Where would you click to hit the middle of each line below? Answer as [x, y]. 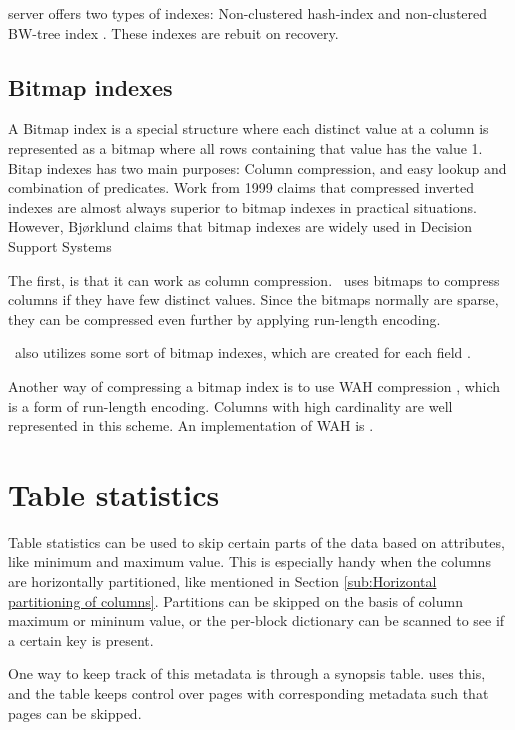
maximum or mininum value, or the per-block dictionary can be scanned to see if [256, 620]
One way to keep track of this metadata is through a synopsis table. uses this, [247, 673]
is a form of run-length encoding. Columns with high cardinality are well [230, 405]
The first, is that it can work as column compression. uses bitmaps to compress [254, 279]
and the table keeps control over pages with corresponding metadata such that [248, 692]
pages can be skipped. [75, 712]
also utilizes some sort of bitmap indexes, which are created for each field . [242, 352]
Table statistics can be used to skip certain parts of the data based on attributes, [256, 541]
